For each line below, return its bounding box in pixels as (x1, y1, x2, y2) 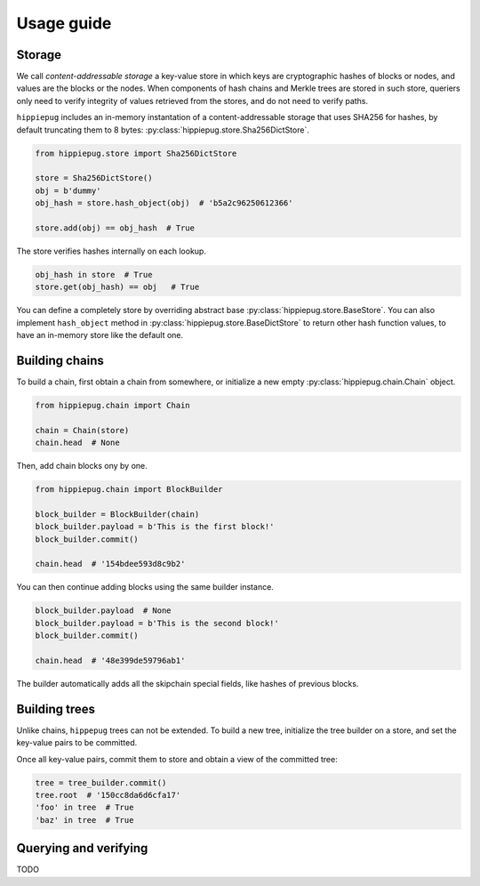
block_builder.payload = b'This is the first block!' (35, 521, 275, 532)
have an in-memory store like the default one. (16, 330, 184, 341)
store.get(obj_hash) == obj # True (35, 282, 200, 293)
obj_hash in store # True (35, 270, 153, 279)
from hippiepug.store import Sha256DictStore (35, 148, 237, 158)
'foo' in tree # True (35, 802, 134, 813)
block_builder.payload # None (35, 606, 172, 616)
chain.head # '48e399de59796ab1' (35, 655, 186, 665)
